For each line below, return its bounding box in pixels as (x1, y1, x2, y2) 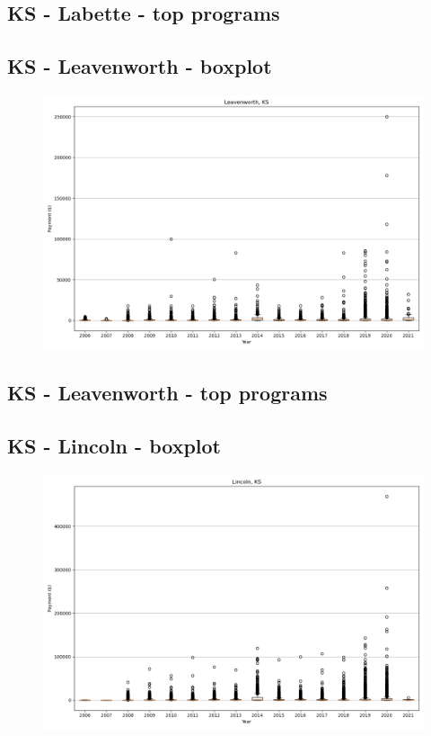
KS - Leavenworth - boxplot (7, 52, 272, 80)
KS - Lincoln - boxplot (7, 432, 221, 460)
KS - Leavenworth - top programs (7, 379, 328, 407)
